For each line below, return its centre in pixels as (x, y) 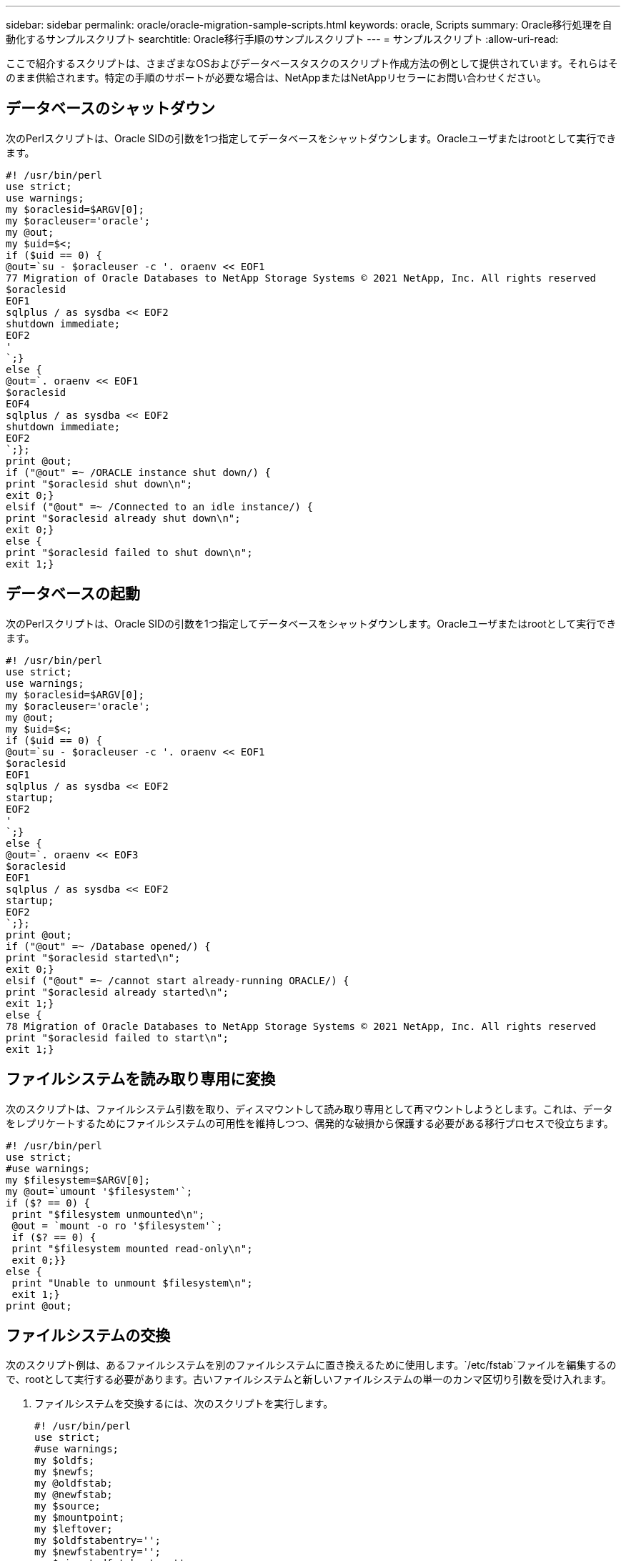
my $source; (68, 1506)
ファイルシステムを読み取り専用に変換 (141, 1079)
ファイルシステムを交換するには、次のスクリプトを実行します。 (184, 1404)
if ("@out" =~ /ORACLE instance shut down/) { (138, 472)
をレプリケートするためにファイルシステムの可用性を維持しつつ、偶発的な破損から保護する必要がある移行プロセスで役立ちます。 (310, 1123)
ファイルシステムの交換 (88, 1335)
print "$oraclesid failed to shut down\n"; (129, 552)
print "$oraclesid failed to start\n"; (117, 1037)
